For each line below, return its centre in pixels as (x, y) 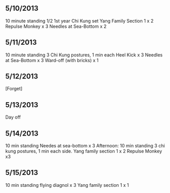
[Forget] (14, 89)
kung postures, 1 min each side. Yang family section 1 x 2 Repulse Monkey (84, 151)
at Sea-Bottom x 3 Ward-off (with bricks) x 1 (52, 60)
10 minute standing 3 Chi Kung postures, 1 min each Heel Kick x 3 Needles (84, 55)
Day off (13, 117)
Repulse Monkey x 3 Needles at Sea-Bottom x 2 (56, 26)
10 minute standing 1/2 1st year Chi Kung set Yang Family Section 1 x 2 (80, 21)
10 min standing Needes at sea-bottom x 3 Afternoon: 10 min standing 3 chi (85, 146)
